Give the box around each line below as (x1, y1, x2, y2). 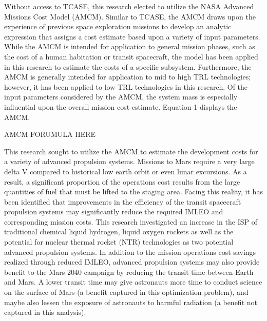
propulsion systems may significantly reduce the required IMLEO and (4, 206, 223, 217)
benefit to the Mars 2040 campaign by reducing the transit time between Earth (4, 266, 254, 277)
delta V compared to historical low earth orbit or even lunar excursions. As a (4, 166, 247, 176)
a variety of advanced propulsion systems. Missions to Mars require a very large (4, 156, 255, 167)
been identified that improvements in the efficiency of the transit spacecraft (4, 196, 241, 207)
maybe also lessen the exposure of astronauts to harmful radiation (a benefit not (4, 296, 257, 307)
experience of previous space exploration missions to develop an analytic (4, 21, 232, 32)
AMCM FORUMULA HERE (4, 129, 96, 139)
